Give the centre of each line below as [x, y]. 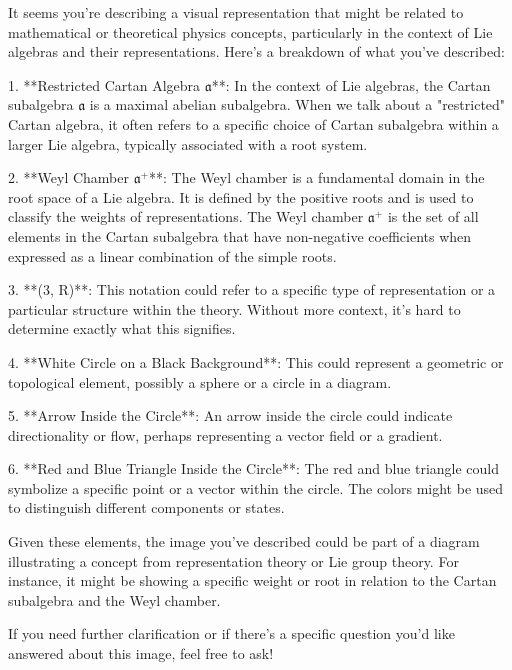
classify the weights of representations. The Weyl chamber [186, 216]
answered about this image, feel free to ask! [141, 653]
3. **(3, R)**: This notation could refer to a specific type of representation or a [252, 289]
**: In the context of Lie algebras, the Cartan [351, 84]
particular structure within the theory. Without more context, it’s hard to [234, 308]
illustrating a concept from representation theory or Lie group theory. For [233, 560]
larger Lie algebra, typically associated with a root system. [188, 143]
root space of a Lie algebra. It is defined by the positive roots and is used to [241, 196]
